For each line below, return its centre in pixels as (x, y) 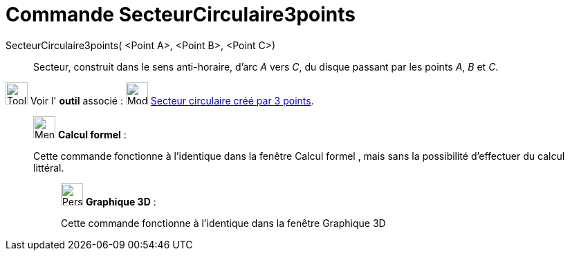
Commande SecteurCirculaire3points (181, 15)
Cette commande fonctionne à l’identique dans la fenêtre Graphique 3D (223, 223)
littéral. (49, 167)
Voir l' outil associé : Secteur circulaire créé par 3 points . (172, 100)
